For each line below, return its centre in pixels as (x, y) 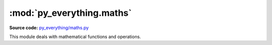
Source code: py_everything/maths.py (49, 28)
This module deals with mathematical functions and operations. (75, 37)
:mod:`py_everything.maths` (71, 13)
